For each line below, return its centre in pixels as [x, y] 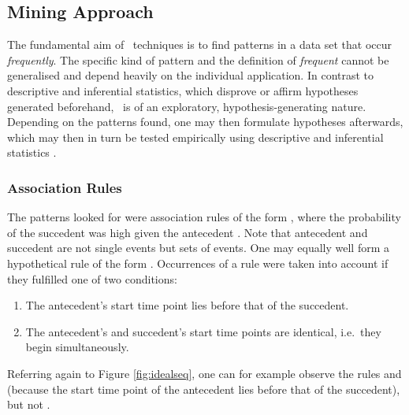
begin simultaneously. [77, 347]
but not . [29, 404]
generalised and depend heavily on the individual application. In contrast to [191, 75]
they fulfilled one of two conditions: [92, 278]
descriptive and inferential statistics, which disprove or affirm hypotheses [183, 90]
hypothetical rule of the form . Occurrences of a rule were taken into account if [198, 263]
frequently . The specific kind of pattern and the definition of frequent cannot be [198, 59]
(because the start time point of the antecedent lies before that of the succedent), [204, 389]
